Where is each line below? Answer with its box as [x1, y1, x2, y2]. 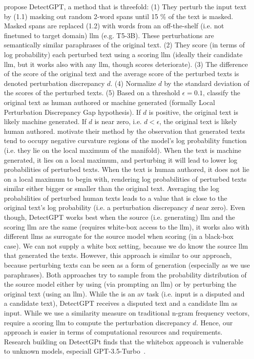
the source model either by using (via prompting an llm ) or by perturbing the [4, 279, 237, 289]
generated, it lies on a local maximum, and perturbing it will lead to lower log [4, 154, 237, 165]
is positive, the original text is [148, 106, 238, 117]
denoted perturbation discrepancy [4, 78, 105, 88]
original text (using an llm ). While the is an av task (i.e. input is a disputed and [4, 288, 245, 298]
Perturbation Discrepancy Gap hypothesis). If [4, 106, 141, 117]
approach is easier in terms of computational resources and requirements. [4, 327, 223, 337]
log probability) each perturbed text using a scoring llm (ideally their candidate [4, 49, 243, 59]
